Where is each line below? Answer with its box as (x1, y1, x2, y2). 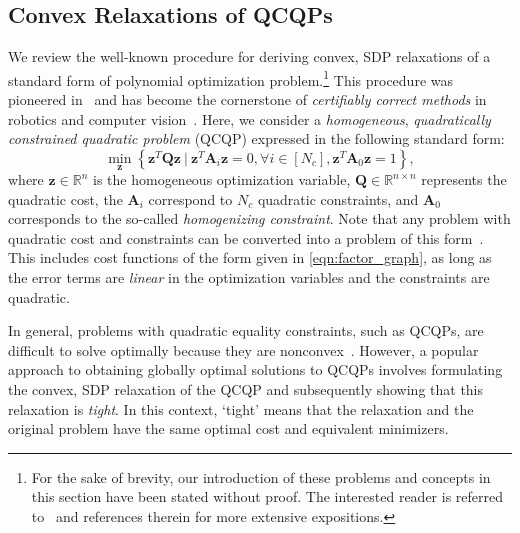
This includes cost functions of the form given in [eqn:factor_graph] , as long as (8, 247, 492, 268)
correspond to (148, 188, 233, 209)
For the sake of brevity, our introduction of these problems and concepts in (31, 466, 491, 487)
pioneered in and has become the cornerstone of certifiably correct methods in (8, 89, 487, 110)
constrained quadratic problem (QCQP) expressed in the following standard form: (8, 128, 505, 149)
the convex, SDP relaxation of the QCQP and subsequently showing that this (8, 378, 484, 399)
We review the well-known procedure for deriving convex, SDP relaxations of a (8, 46, 491, 67)
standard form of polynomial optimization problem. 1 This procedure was (8, 66, 453, 90)
